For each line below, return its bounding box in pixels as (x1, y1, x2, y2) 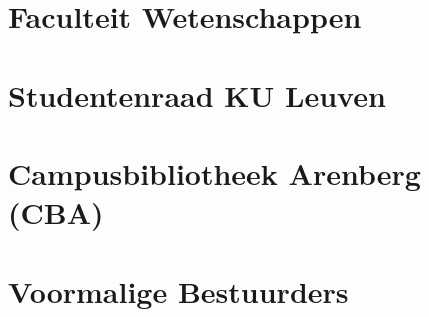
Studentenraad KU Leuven (8, 74, 386, 115)
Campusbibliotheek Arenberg (8, 152, 421, 193)
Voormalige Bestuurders (8, 270, 349, 311)
